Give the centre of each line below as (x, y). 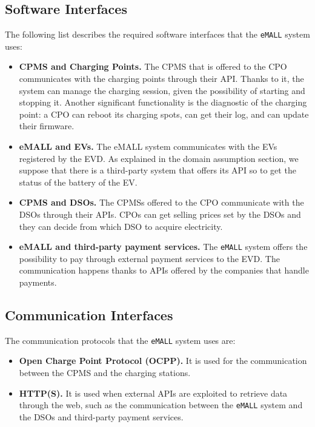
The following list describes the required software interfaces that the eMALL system (157, 34)
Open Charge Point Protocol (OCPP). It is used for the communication (163, 361)
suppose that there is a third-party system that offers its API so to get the (157, 170)
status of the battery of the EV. (78, 182)
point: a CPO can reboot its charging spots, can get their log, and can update (164, 114)
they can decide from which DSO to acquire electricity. (121, 226)
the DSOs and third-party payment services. (101, 416)
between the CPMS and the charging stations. (105, 373)
